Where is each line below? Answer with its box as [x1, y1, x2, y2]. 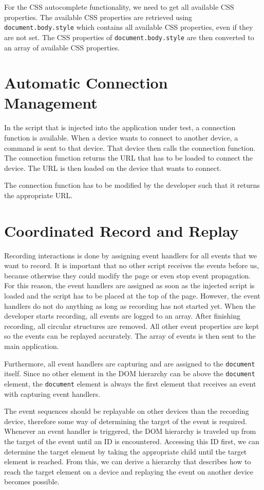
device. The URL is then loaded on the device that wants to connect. [4, 162, 222, 173]
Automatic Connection [4, 72, 168, 93]
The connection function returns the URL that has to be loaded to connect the [4, 152, 253, 163]
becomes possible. [4, 476, 60, 487]
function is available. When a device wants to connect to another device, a [4, 132, 238, 143]
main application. [4, 341, 59, 352]
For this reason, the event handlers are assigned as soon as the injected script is [4, 280, 255, 291]
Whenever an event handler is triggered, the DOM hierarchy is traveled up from [4, 426, 256, 436]
